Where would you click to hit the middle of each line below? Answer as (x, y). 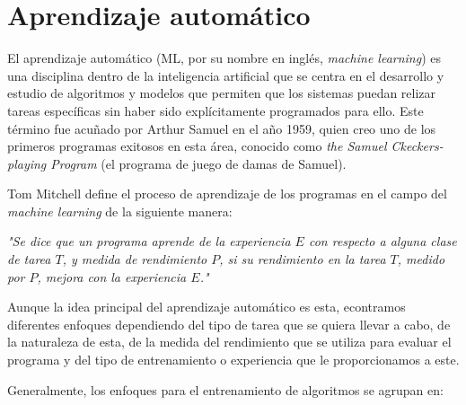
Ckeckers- (417, 146)
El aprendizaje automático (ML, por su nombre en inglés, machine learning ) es (224, 58)
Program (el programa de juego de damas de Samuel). (198, 163)
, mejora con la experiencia (112, 276)
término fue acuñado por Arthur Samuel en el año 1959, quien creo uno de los (222, 128)
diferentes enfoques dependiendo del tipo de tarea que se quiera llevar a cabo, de (229, 324)
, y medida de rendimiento (135, 259)
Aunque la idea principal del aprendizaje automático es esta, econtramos (207, 307)
